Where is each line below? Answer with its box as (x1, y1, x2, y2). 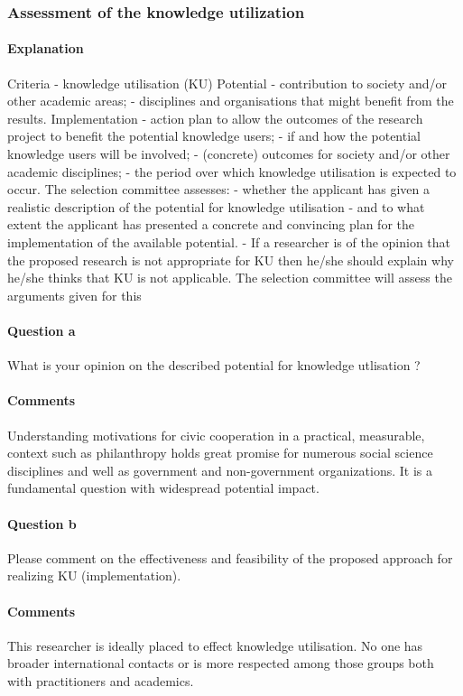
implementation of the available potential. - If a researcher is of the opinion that (7, 232, 451, 251)
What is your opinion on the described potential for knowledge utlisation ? (7, 356, 421, 375)
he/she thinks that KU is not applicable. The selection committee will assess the (7, 268, 452, 287)
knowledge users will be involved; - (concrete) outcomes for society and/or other (7, 144, 450, 163)
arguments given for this (7, 285, 142, 304)
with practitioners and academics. (7, 671, 194, 690)
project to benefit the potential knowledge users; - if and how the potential (7, 126, 421, 145)
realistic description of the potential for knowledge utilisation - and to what (7, 197, 425, 216)
